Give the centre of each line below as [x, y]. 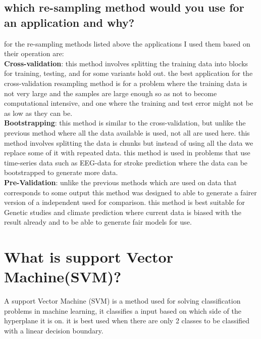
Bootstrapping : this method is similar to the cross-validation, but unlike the [125, 123]
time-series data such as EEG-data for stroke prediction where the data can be [126, 162]
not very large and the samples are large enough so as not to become [111, 93]
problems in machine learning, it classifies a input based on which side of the [123, 310]
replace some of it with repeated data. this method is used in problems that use [127, 153]
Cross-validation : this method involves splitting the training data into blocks [126, 63]
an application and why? [69, 22]
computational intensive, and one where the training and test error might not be [129, 103]
